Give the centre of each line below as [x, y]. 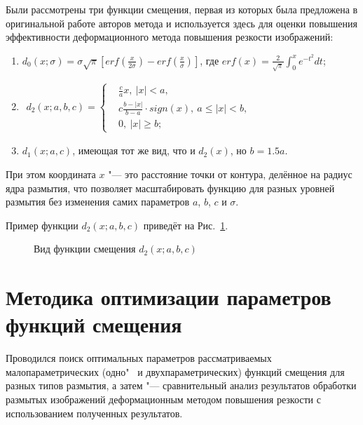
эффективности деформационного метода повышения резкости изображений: [170, 37]
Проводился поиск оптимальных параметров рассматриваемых [139, 358]
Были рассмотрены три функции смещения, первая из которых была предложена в [182, 9]
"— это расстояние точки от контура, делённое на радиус [230, 174]
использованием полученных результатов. [94, 413]
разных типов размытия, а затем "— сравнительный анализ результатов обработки [181, 385]
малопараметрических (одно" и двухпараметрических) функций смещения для [175, 371]
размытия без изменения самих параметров [98, 202]
